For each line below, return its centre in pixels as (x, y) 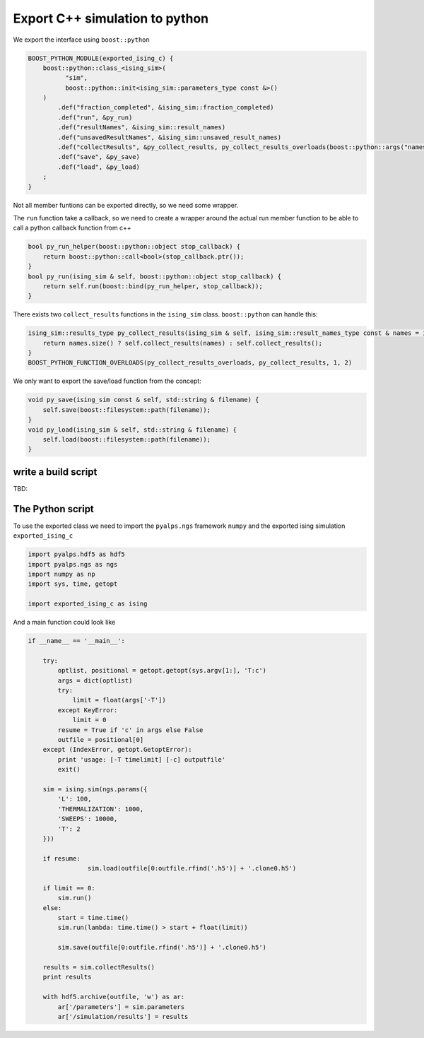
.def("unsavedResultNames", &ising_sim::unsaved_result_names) (170, 137)
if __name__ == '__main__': (76, 641)
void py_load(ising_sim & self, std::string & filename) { (132, 430)
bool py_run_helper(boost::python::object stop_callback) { (134, 247)
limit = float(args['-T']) (119, 700)
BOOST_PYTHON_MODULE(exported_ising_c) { (101, 58)
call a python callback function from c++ (72, 228)
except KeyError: (88, 710)
